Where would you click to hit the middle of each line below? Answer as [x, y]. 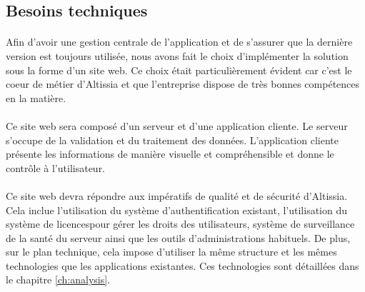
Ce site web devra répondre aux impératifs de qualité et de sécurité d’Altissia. [177, 195]
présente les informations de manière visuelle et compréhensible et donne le [170, 154]
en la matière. [36, 97]
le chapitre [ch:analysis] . [58, 280]
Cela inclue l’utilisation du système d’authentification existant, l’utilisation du [177, 210]
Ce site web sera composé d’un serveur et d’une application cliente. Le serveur [177, 125]
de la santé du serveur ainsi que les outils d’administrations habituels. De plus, [178, 237]
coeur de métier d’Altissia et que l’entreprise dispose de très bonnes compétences [183, 84]
